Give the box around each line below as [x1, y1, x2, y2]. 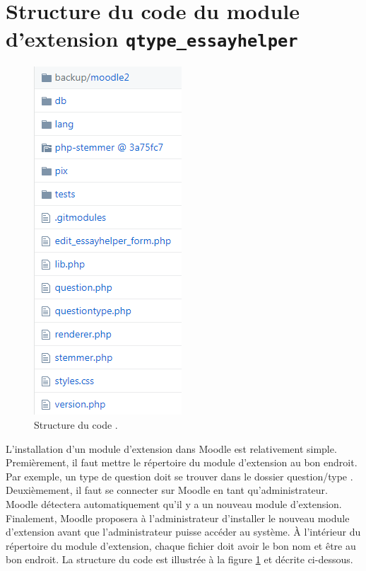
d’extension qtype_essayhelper [6, 24, 298, 53]
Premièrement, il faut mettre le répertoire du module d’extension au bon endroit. [6, 455, 358, 470]
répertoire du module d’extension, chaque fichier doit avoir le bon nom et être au [6, 538, 356, 553]
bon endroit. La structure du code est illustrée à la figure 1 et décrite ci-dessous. [6, 552, 353, 567]
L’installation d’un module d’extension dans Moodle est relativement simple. [6, 441, 337, 456]
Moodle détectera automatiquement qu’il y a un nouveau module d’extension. [6, 497, 342, 511]
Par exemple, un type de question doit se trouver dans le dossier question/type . [6, 468, 353, 483]
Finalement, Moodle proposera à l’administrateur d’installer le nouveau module [6, 510, 350, 525]
